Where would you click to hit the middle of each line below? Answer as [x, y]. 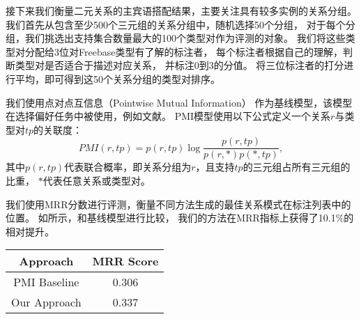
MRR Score [125, 261]
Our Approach [46, 302]
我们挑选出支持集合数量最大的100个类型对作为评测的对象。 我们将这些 [185, 38]
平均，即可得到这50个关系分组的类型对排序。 [117, 78]
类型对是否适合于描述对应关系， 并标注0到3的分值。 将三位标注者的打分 [179, 65]
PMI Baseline [46, 282]
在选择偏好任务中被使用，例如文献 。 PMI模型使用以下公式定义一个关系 [168, 116]
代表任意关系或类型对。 [97, 180]
